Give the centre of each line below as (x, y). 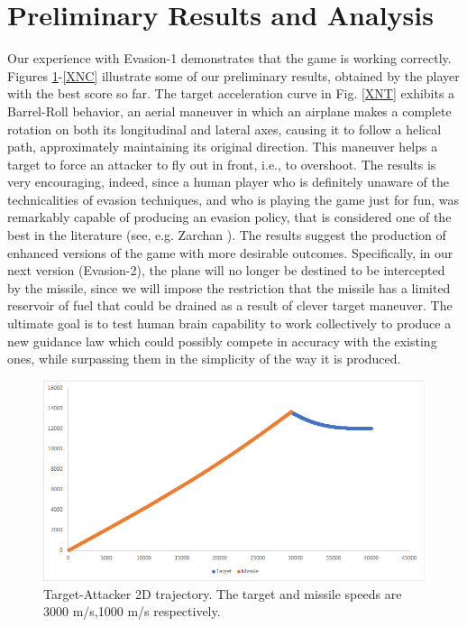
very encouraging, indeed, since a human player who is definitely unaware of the (228, 182)
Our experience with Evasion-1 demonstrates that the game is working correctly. (229, 58)
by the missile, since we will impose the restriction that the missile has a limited (229, 287)
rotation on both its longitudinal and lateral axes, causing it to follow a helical (224, 129)
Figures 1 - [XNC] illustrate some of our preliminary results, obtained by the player (233, 75)
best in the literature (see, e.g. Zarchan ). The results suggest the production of (227, 235)
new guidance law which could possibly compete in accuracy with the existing (222, 341)
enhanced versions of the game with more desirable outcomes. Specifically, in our (230, 252)
